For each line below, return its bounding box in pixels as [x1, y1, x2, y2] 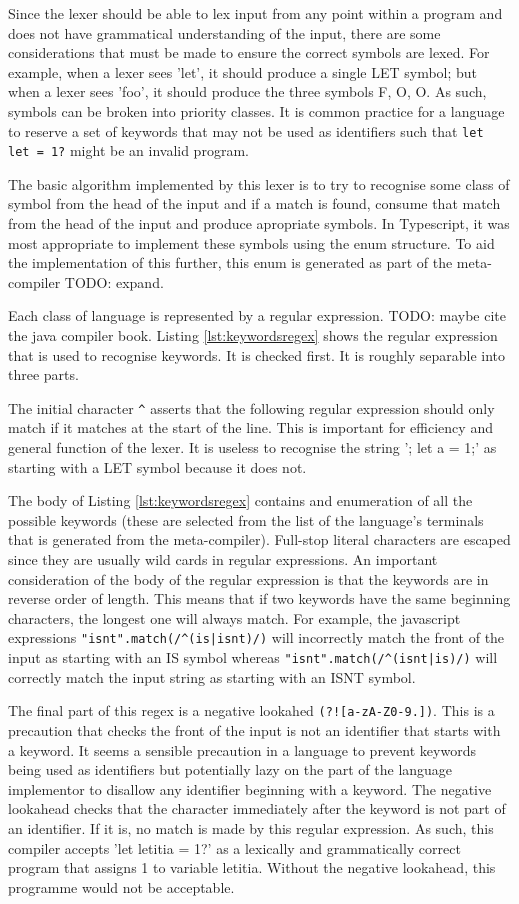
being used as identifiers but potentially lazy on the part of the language [8, 759, 453, 780]
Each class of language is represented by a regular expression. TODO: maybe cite [8, 305, 507, 326]
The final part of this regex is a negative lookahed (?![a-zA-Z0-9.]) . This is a [8, 700, 495, 721]
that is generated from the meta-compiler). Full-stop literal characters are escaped [8, 529, 511, 550]
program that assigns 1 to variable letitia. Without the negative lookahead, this [8, 857, 496, 878]
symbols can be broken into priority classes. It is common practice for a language [8, 100, 505, 121]
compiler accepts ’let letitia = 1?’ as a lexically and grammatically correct [8, 837, 461, 858]
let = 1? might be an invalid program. [8, 140, 249, 161]
